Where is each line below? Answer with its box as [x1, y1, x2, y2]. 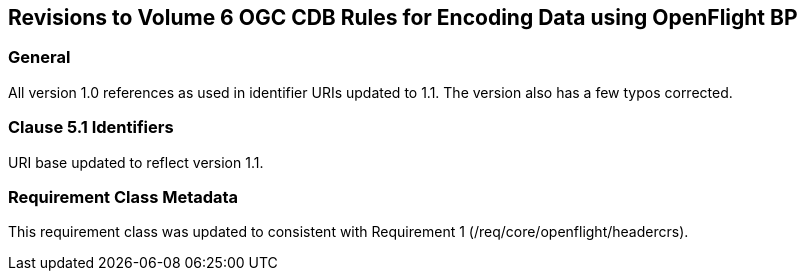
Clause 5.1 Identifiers [8, 117, 174, 138]
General [8, 47, 71, 68]
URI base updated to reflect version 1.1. [8, 153, 264, 171]
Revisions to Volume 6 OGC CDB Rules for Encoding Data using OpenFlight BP [8, 5, 798, 30]
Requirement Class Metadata [8, 186, 239, 207]
